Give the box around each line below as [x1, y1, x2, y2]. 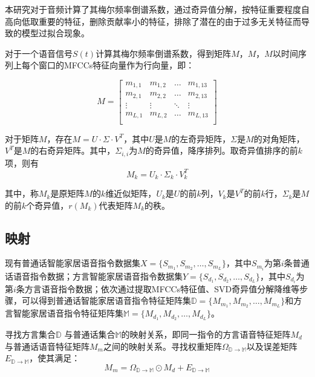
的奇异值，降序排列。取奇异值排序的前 [145, 144, 298, 157]
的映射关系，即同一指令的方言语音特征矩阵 [121, 327, 291, 340]
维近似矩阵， [105, 187, 157, 200]
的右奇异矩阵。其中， [30, 144, 115, 157]
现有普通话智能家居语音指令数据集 [5, 257, 140, 269]
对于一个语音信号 [5, 47, 73, 59]
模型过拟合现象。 [21, 27, 89, 39]
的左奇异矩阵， [171, 132, 231, 145]
